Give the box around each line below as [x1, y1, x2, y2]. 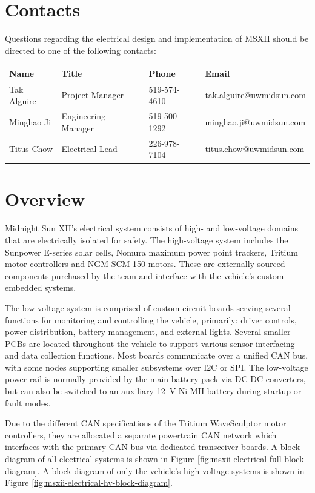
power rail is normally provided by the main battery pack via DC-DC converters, [5, 372, 306, 385]
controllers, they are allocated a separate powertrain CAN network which [5, 428, 277, 441]
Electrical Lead [61, 142, 118, 155]
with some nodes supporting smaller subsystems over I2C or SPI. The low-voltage [5, 360, 308, 373]
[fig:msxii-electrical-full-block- [197, 452, 307, 465]
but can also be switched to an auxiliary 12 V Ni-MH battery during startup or [5, 385, 302, 397]
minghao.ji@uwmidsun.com [205, 115, 306, 128]
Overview [5, 187, 85, 211]
